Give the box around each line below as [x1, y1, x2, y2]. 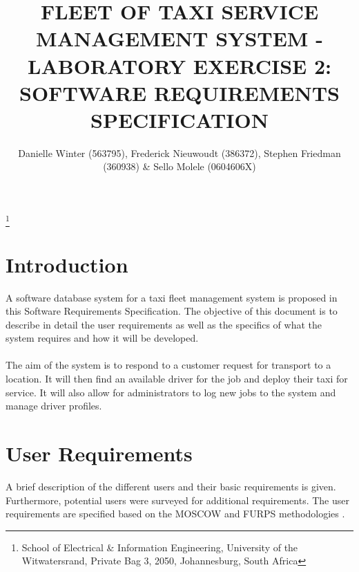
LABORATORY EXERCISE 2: [28, 51, 331, 80]
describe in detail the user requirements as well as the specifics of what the [6, 317, 322, 331]
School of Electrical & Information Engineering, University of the [21, 539, 298, 554]
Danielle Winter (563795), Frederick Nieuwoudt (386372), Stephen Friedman [18, 145, 341, 160]
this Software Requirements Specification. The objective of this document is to [6, 304, 338, 318]
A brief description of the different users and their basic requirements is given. [6, 479, 336, 493]
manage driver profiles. [6, 398, 102, 413]
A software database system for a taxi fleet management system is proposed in [6, 290, 338, 304]
